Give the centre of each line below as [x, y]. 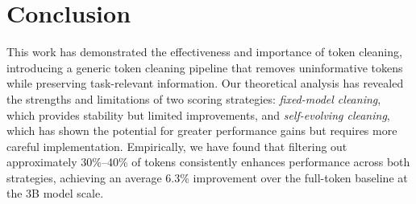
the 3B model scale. [55, 193]
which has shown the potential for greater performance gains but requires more [202, 131]
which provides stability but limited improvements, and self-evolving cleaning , [198, 114]
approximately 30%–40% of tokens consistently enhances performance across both [208, 162]
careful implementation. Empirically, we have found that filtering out [177, 146]
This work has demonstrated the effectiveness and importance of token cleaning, [204, 52]
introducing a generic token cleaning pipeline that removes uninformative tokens [205, 67]
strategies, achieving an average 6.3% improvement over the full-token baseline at [207, 177]
